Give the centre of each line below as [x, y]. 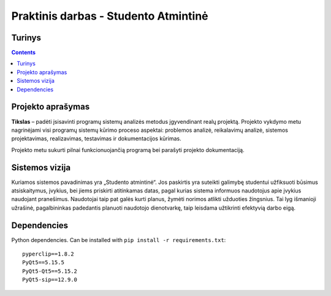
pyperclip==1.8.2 [48, 254]
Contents [24, 53]
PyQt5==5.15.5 [43, 263]
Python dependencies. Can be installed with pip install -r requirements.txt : [119, 240]
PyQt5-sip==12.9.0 [50, 280]
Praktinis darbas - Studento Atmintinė [110, 16]
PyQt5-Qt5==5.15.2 [50, 271]
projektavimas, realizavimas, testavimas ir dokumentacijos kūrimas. [96, 139]
